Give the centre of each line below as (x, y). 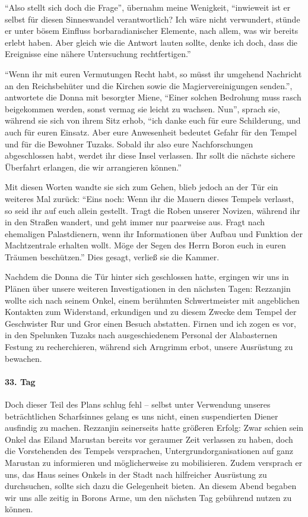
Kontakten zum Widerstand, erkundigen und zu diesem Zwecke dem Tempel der (151, 312)
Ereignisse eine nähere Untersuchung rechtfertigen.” (98, 54)
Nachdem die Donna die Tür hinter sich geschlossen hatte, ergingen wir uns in (147, 277)
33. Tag (20, 381)
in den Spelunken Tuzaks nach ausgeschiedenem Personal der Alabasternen (141, 335)
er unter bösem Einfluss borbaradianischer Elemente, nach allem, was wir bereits (152, 31)
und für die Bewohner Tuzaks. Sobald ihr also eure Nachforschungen (129, 144)
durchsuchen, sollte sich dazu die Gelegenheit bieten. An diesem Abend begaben (151, 486)
